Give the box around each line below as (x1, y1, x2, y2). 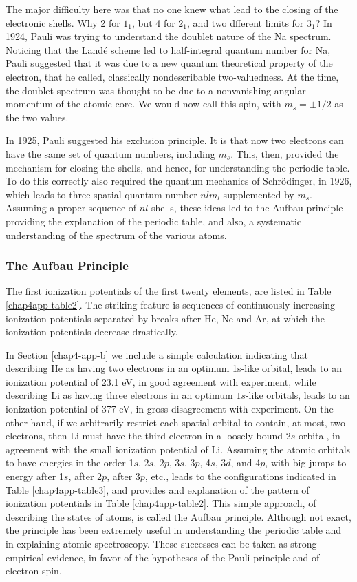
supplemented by (223, 187, 294, 201)
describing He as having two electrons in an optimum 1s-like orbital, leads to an (6, 361, 342, 375)
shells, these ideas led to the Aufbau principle (151, 200, 343, 215)
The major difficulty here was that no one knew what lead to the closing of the (6, 2, 338, 16)
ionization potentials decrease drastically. (6, 324, 178, 339)
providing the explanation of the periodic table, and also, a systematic (6, 214, 302, 228)
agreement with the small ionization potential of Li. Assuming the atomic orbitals (6, 441, 351, 456)
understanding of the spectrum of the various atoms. (6, 227, 227, 242)
